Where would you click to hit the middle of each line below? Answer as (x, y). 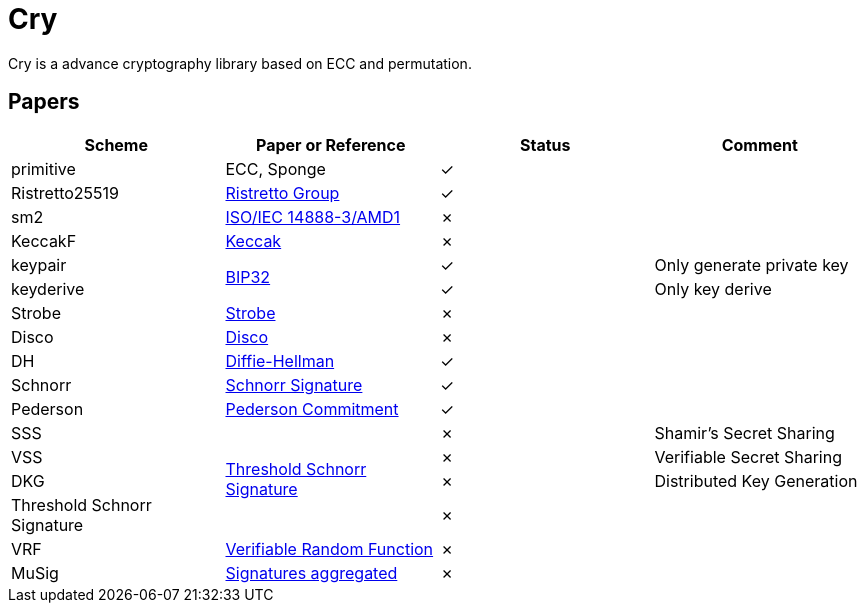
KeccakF (44, 240)
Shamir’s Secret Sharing (744, 432)
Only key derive (713, 288)
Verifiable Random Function (329, 548)
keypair (39, 264)
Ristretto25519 (65, 192)
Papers (44, 102)
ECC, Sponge (275, 168)
